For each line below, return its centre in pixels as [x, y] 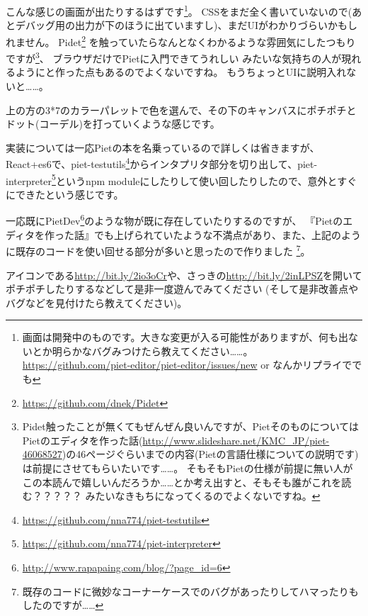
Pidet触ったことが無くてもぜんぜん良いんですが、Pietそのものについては [190, 426]
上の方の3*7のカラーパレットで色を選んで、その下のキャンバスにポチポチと [181, 110]
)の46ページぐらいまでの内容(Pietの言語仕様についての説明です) [210, 454]
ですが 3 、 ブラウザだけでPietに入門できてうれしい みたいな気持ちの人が [174, 57]
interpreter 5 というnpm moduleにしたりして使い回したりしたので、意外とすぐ [182, 179]
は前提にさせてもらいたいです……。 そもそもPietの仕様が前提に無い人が [188, 468]
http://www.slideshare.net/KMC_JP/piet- [236, 440]
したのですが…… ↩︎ [63, 605]
